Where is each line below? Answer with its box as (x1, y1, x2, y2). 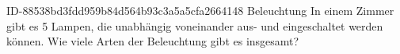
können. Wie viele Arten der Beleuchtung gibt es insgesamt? (6, 33, 299, 49)
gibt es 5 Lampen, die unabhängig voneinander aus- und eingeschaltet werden (6, 17, 383, 34)
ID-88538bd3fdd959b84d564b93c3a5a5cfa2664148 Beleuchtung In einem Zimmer (6, 2, 394, 18)
